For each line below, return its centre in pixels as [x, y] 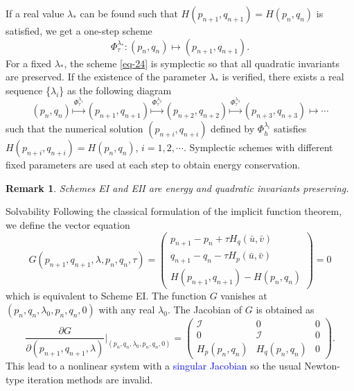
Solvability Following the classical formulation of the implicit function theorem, [174, 211]
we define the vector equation [68, 224]
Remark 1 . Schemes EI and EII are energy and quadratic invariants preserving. [177, 188]
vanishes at [244, 296]
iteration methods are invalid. [90, 379]
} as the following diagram [115, 90]
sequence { [28, 90]
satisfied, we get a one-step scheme [79, 31]
